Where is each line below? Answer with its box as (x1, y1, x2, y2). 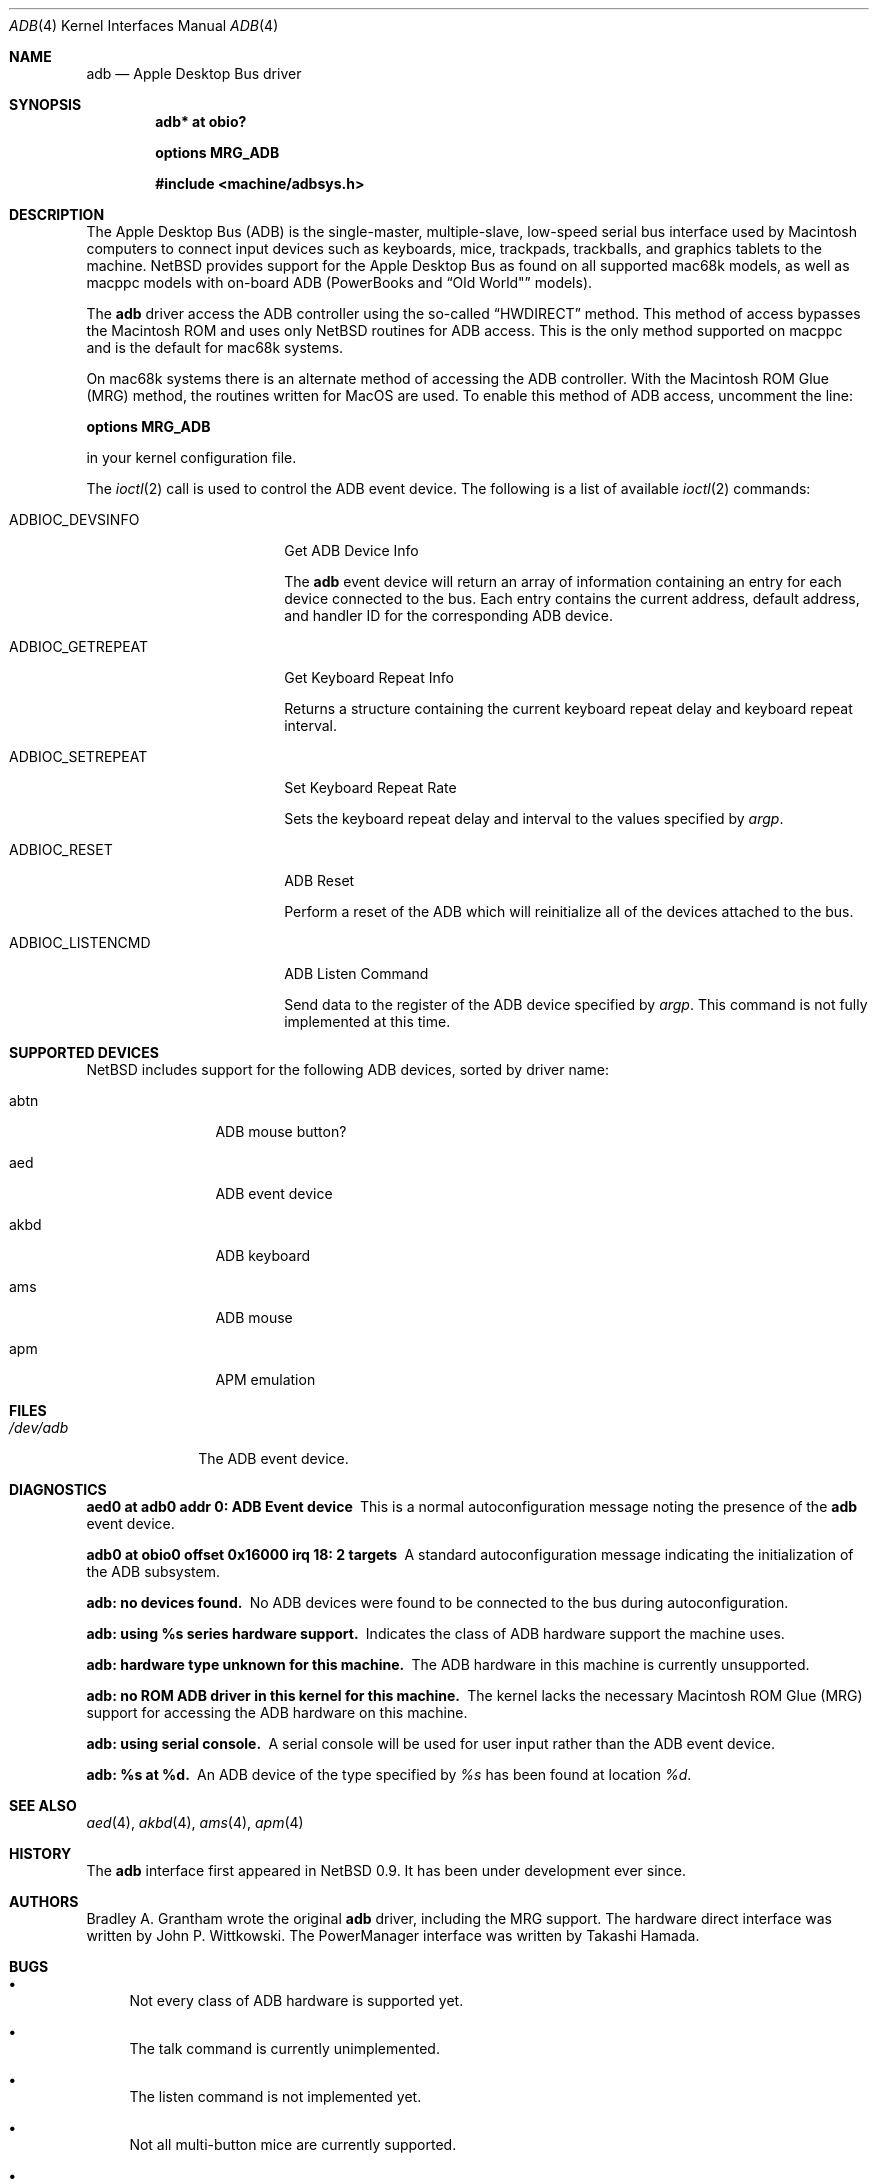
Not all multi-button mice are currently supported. (129, 2136, 457, 2153)
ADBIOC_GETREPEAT (9, 638, 149, 655)
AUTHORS (9, 1893, 79, 1910)
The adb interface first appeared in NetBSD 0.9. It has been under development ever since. (86, 1862, 687, 1879)
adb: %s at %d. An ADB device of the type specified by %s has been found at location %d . (86, 1766, 692, 1783)
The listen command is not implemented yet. (129, 2088, 422, 2105)
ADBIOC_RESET (9, 841, 113, 858)
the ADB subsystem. (86, 1563, 220, 1580)
